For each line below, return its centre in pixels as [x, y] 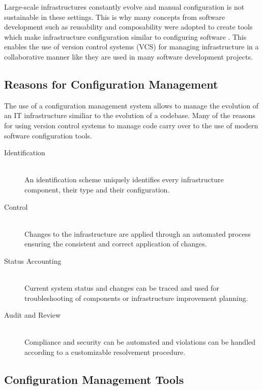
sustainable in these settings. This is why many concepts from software [114, 17]
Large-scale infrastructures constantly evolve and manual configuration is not [124, 7]
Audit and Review [33, 315]
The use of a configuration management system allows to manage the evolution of [131, 105]
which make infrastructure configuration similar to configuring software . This [125, 36]
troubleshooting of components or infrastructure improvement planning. [136, 298]
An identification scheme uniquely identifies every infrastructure [124, 179]
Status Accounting [33, 260]
